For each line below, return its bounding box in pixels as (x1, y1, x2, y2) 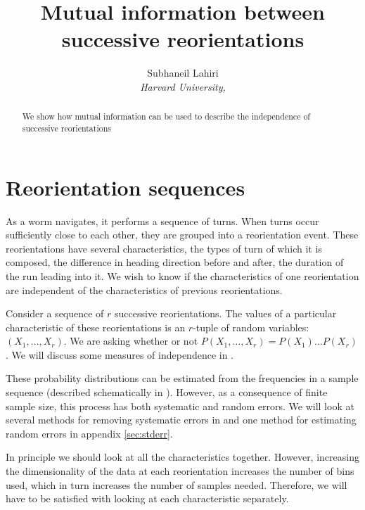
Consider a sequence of (6, 306, 104, 321)
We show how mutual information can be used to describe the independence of (22, 110, 310, 122)
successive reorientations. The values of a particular (115, 306, 337, 321)
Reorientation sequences (6, 172, 245, 201)
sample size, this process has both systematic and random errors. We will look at (6, 398, 354, 413)
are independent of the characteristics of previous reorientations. (6, 282, 283, 297)
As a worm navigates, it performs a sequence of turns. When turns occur (6, 213, 319, 228)
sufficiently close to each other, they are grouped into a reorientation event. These (6, 227, 359, 242)
